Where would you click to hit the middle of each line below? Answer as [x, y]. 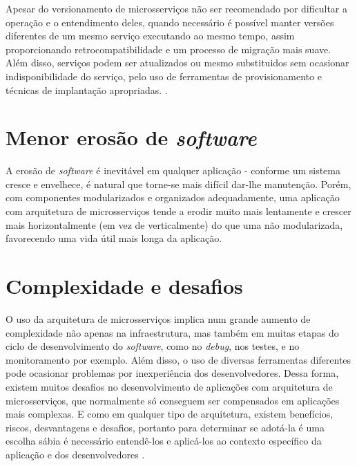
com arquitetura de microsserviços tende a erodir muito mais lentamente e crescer [178, 211]
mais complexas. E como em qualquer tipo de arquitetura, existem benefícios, [170, 414]
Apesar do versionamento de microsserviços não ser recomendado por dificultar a [177, 8]
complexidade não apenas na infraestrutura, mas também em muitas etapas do [172, 332]
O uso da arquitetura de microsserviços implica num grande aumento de [158, 318]
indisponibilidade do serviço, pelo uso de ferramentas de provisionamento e [164, 76]
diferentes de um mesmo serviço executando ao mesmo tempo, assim [150, 36]
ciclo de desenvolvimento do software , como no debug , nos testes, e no [153, 346]
